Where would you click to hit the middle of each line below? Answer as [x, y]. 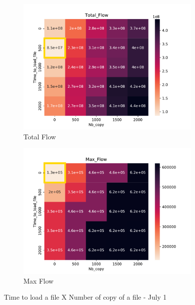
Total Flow [40, 136]
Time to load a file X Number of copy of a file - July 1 [85, 297]
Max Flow [39, 280]
